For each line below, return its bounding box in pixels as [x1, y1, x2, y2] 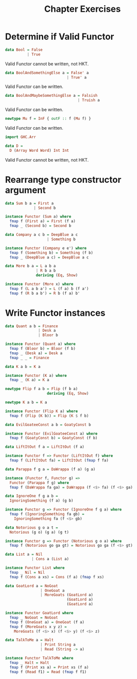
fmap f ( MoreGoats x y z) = [9, 624, 67, 629]
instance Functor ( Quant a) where [5, 341, 76, 347]
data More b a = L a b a [5, 264, 56, 269]
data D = [5, 143, 23, 148]
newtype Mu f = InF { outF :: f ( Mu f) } [5, 116, 91, 121]
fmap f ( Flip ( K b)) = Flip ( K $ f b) [9, 413, 89, 418]
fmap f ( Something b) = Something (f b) [9, 250, 93, 255]
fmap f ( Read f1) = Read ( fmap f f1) [9, 669, 87, 674]
